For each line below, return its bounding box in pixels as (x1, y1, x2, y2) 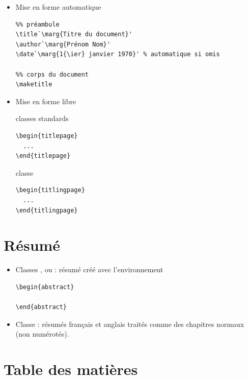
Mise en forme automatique (15, 2, 101, 12)
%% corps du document (15, 70, 89, 78)
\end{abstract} (15, 303, 67, 311)
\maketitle (15, 81, 52, 88)
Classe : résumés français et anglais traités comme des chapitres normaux (15, 318, 244, 329)
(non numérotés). (15, 328, 69, 339)
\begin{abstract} (15, 283, 74, 291)
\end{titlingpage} (15, 206, 78, 214)
